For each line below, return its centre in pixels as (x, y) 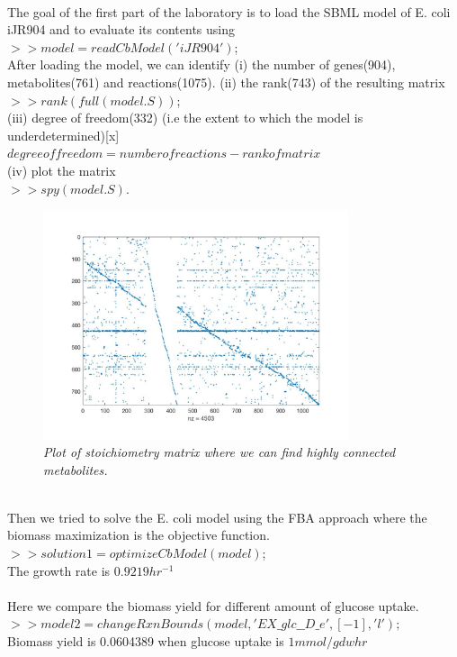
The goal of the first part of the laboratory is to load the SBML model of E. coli (229, 11)
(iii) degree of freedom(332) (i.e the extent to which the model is (185, 118)
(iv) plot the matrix (62, 170)
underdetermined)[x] (63, 135)
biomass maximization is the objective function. (139, 535)
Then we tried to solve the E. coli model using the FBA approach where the (217, 517)
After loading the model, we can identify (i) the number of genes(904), (202, 64)
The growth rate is (59, 570)
